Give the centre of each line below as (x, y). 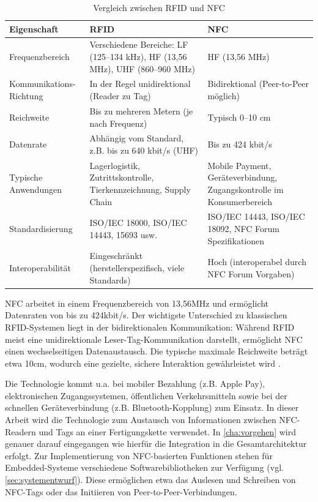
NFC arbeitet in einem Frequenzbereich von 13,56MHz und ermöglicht (137, 303)
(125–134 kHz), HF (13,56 (138, 57)
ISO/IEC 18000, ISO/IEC (138, 223)
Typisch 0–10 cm (239, 117)
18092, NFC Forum (243, 228)
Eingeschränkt (116, 256)
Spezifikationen (236, 240)
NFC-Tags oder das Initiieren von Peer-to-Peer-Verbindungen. (121, 491)
